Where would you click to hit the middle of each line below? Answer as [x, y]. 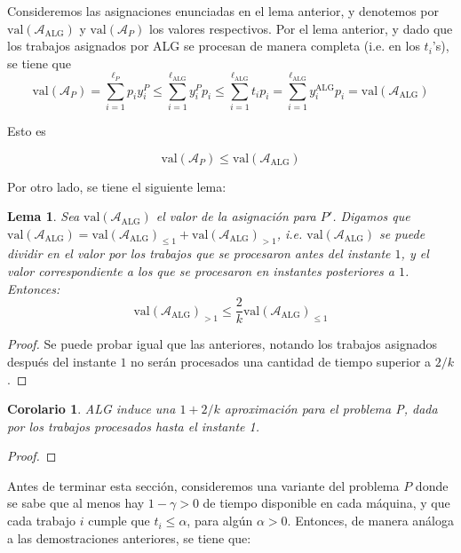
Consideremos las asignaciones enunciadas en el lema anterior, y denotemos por [223, 11]
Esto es [27, 130]
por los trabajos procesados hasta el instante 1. [133, 426]
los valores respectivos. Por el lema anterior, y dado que [301, 28]
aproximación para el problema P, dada [331, 409]
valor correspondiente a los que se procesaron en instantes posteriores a [201, 271]
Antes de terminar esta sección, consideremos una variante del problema [203, 485]
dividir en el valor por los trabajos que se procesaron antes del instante [199, 253]
